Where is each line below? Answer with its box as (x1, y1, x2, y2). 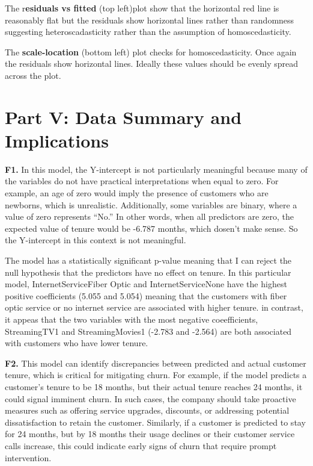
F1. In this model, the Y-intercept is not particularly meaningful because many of (5, 163, 308, 175)
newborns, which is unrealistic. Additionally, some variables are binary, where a (5, 198, 297, 211)
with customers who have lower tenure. (5, 337, 148, 349)
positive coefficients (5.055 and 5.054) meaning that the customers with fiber (5, 289, 287, 302)
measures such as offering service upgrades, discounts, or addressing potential (5, 404, 290, 417)
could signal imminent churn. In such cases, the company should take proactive (5, 392, 296, 405)
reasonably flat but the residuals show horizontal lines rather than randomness (5, 13, 294, 26)
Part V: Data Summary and (5, 104, 242, 129)
